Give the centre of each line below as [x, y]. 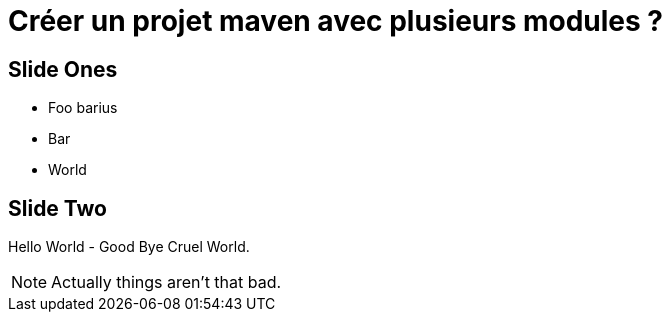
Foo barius [83, 108]
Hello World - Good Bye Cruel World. [129, 247]
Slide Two [58, 208]
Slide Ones [63, 69]
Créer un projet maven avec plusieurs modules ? [336, 21]
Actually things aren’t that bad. [166, 282]
